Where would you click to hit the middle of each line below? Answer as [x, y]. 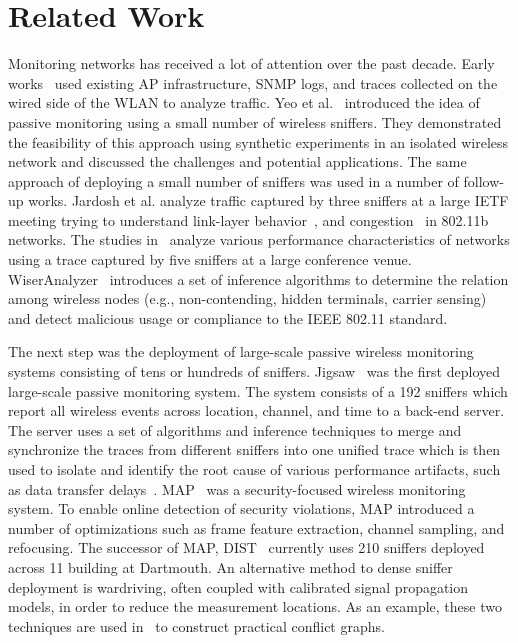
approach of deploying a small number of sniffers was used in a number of [233, 180]
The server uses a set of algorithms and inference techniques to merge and [235, 429]
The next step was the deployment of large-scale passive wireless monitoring [241, 351]
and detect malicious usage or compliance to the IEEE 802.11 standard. [228, 317]
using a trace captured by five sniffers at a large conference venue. [210, 259]
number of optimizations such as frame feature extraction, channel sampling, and [256, 527]
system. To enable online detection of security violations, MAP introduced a [241, 508]
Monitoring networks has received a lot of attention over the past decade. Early [251, 63]
